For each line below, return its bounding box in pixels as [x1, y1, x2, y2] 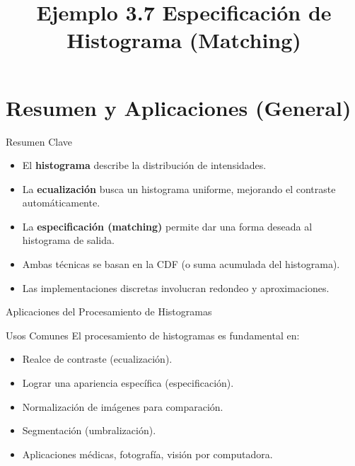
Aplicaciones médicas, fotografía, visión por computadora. [22, 446, 273, 461]
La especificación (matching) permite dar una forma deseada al [22, 219, 313, 233]
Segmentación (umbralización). [22, 423, 156, 438]
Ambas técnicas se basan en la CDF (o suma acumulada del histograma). [22, 257, 340, 272]
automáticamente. [22, 195, 100, 210]
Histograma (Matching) [66, 25, 301, 54]
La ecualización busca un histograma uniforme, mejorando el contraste [22, 181, 336, 196]
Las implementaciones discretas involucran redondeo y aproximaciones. [22, 280, 330, 295]
